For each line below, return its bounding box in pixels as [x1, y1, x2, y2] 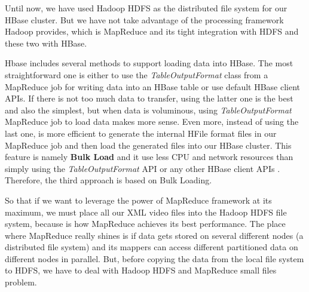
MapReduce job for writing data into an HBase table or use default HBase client [5, 80, 301, 93]
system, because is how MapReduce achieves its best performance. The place [5, 217, 286, 230]
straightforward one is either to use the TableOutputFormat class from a [5, 68, 268, 81]
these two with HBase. [5, 36, 87, 49]
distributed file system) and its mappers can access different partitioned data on [5, 241, 298, 253]
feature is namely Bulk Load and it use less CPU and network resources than [5, 150, 293, 163]
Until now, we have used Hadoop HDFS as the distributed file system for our [5, 2, 287, 14]
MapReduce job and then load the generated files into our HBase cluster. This [5, 139, 292, 151]
